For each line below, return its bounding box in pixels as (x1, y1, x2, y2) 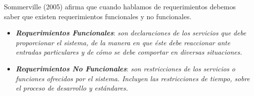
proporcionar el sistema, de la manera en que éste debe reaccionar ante (15, 37, 230, 47)
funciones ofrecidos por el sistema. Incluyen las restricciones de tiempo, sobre (15, 73, 250, 83)
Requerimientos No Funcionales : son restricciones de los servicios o (15, 63, 235, 73)
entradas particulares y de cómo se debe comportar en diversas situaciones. (15, 47, 242, 57)
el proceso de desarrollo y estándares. (15, 83, 128, 93)
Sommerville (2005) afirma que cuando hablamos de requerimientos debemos (4, 1, 236, 11)
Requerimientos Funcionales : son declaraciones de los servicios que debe (15, 28, 246, 38)
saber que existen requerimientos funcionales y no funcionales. (4, 11, 192, 21)
